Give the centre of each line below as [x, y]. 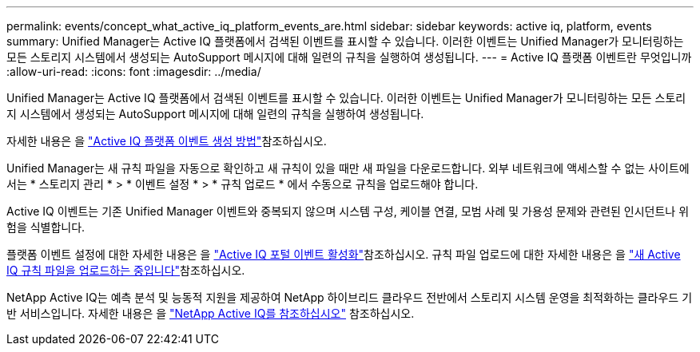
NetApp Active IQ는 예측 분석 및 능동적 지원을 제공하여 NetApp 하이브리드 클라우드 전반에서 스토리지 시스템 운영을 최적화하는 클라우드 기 [350, 297]
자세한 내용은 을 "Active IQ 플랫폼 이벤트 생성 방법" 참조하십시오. [167, 141]
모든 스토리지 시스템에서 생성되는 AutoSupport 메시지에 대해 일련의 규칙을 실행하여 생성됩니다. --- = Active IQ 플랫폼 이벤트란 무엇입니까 [349, 57]
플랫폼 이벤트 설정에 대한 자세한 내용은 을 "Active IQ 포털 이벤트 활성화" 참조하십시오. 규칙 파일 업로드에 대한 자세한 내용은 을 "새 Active [344, 254]
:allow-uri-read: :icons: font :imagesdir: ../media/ [134, 71]
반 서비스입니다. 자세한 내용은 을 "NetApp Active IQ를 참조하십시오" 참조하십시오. [211, 313]
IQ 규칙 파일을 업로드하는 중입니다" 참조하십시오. [126, 270]
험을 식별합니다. [46, 227]
